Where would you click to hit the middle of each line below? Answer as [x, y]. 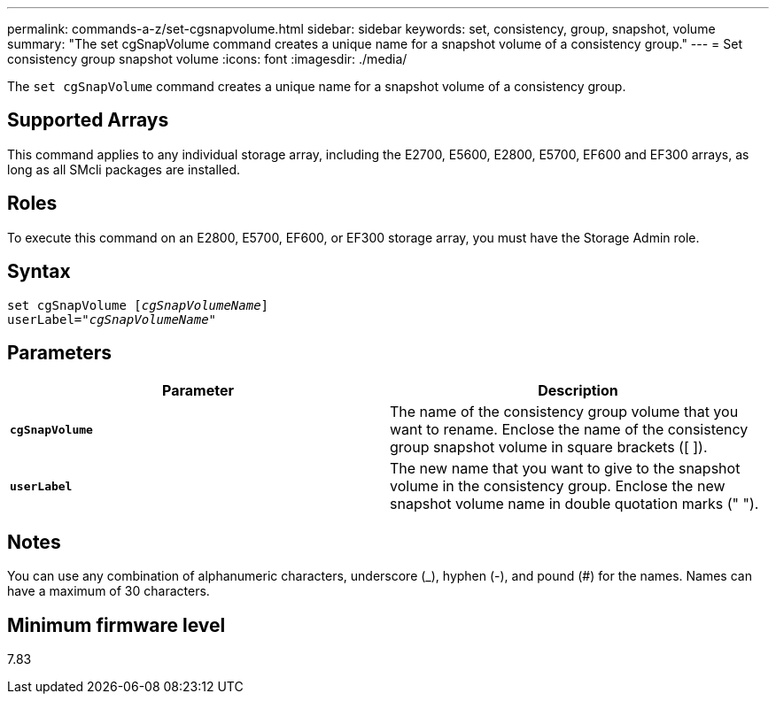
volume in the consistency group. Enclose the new [558, 486]
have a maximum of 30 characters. [109, 591]
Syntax [39, 272]
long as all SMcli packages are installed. [124, 169]
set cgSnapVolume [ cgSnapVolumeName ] [138, 305]
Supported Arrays [88, 120]
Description [578, 391]
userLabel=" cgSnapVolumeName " [112, 319]
